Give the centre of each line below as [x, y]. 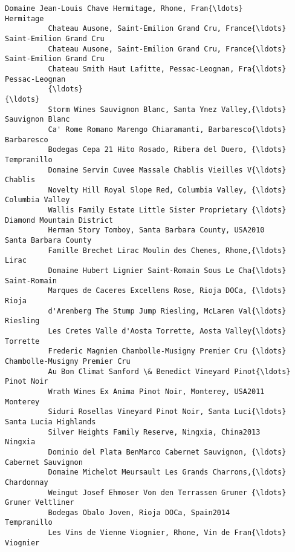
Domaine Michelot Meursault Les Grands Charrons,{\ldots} [167, 472]
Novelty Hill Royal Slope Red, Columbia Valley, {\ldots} [167, 190]
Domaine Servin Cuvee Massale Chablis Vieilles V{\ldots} [167, 170]
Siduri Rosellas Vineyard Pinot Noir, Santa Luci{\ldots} [167, 412]
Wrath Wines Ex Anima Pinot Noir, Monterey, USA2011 [156, 391]
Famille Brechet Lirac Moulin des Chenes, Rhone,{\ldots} [167, 250]
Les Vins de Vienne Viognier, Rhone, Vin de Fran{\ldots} [167, 533]
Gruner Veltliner [40, 503]
